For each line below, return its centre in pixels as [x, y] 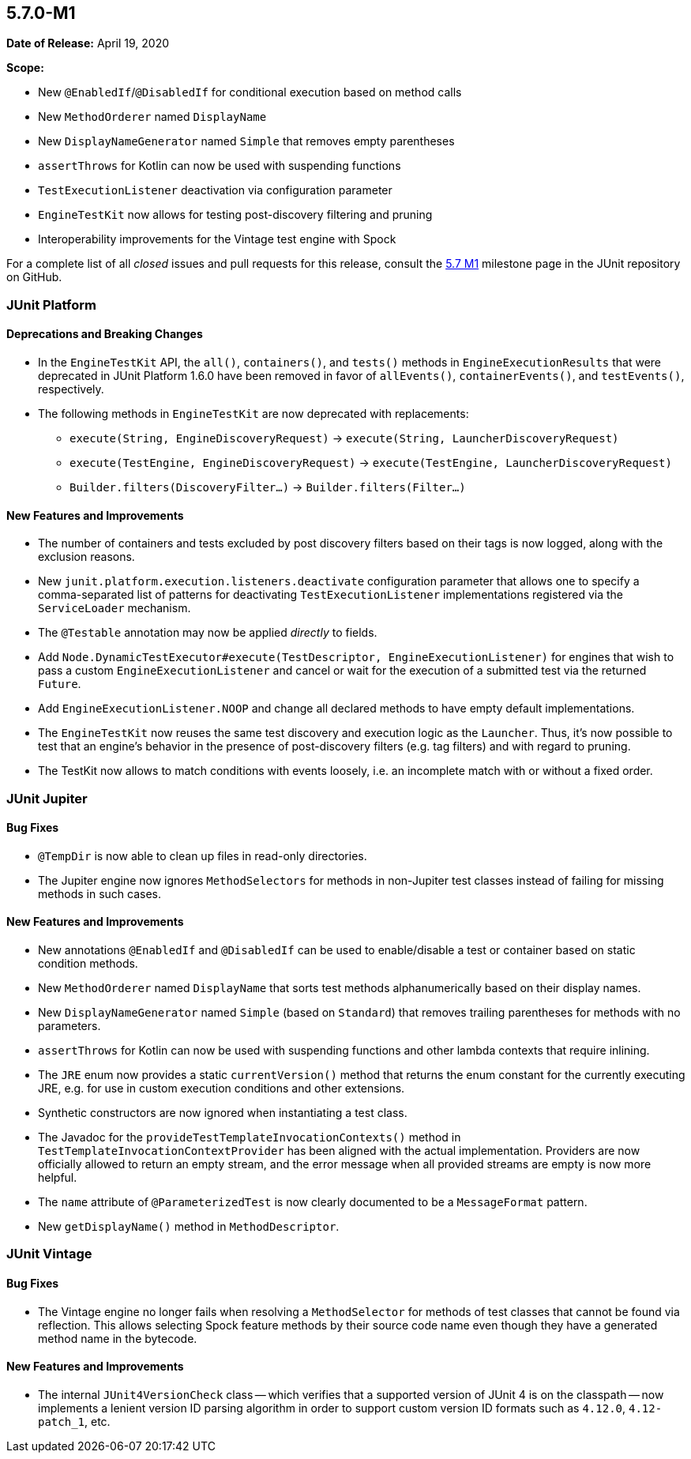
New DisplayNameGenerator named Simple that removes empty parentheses [246, 141]
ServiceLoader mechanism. [115, 608]
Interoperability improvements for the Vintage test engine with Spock [217, 239]
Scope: [25, 68]
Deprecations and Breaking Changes [105, 334]
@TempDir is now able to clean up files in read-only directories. [203, 855]
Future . [60, 684]
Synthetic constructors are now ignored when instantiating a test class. [223, 1113]
